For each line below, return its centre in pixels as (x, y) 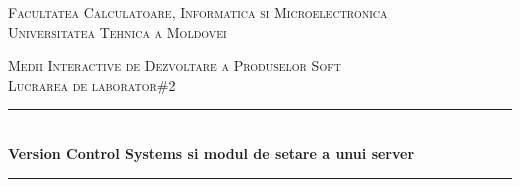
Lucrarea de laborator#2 (92, 84)
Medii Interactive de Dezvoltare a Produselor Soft (174, 65)
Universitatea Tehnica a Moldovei (117, 31)
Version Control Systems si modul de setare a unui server (211, 152)
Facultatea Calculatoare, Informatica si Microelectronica (198, 12)
